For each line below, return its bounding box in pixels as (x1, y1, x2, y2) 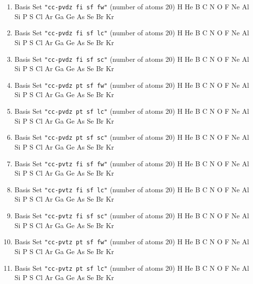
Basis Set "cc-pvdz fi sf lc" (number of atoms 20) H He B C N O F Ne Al (14, 27, 249, 38)
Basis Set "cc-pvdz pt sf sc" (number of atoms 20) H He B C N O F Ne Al (14, 132, 249, 142)
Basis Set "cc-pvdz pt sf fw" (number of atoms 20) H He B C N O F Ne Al (14, 79, 249, 90)
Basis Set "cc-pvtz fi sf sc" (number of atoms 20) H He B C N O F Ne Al (14, 210, 249, 220)
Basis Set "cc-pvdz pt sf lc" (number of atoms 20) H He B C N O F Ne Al (14, 106, 249, 116)
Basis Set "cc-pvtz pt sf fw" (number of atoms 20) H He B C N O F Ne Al (14, 236, 249, 247)
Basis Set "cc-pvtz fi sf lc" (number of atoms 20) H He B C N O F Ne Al (14, 184, 249, 194)
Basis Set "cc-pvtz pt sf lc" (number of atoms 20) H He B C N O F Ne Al (14, 262, 249, 273)
